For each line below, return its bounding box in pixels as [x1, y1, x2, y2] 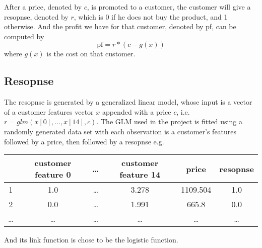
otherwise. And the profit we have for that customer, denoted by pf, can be [4, 21, 236, 32]
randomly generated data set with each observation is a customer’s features [4, 126, 237, 136]
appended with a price [102, 106, 171, 117]
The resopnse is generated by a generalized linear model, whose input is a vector [4, 97, 252, 107]
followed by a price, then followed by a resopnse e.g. [4, 136, 164, 146]
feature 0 [35, 169, 71, 181]
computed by [4, 31, 44, 41]
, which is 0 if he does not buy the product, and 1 [74, 11, 228, 22]
